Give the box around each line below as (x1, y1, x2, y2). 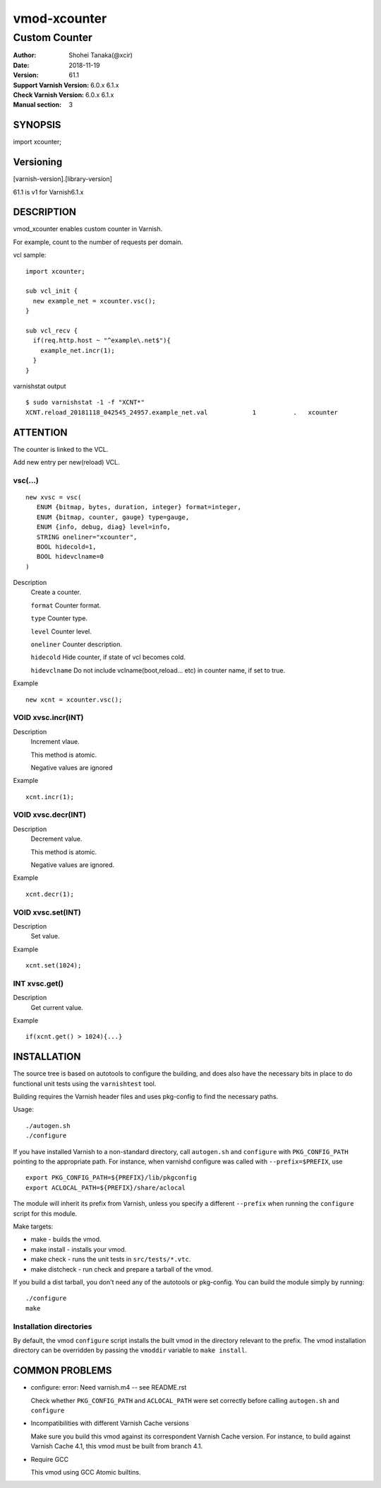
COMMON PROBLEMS (13, 1365, 112, 1377)
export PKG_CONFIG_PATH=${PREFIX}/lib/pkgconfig (25, 1174, 197, 1182)
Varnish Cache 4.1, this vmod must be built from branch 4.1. (30, 1442, 203, 1451)
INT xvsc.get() (13, 978, 64, 988)
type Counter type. (30, 614, 88, 622)
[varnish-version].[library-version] (13, 175, 113, 183)
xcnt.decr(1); (25, 890, 74, 898)
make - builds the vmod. (30, 1235, 102, 1244)
